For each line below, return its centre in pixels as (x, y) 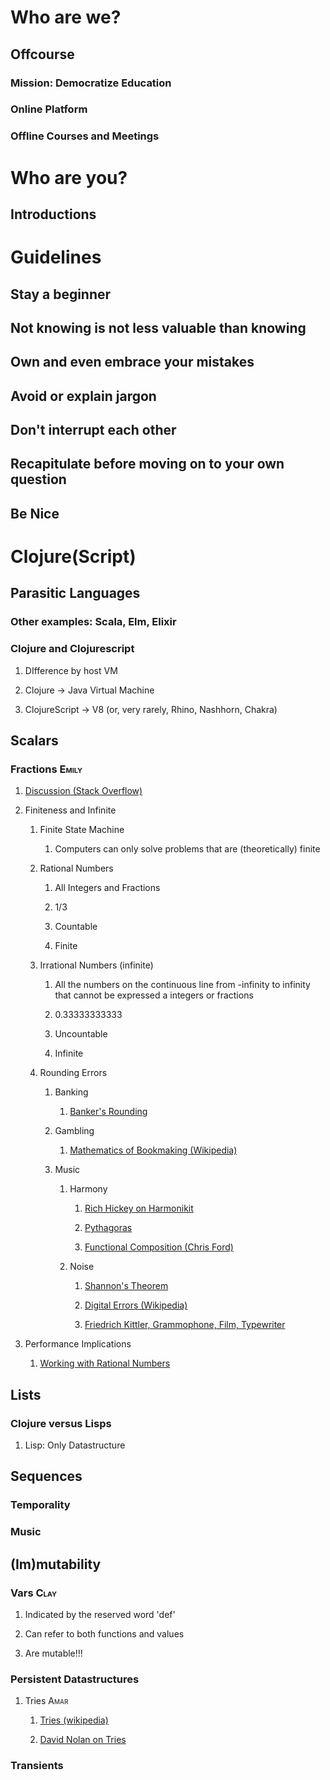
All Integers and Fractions (107, 888)
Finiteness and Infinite (70, 810)
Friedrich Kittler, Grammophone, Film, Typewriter (185, 1325)
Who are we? (66, 17)
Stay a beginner (61, 294)
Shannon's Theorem (126, 1286)
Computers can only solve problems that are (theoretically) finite (187, 849)
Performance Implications (78, 1344)
